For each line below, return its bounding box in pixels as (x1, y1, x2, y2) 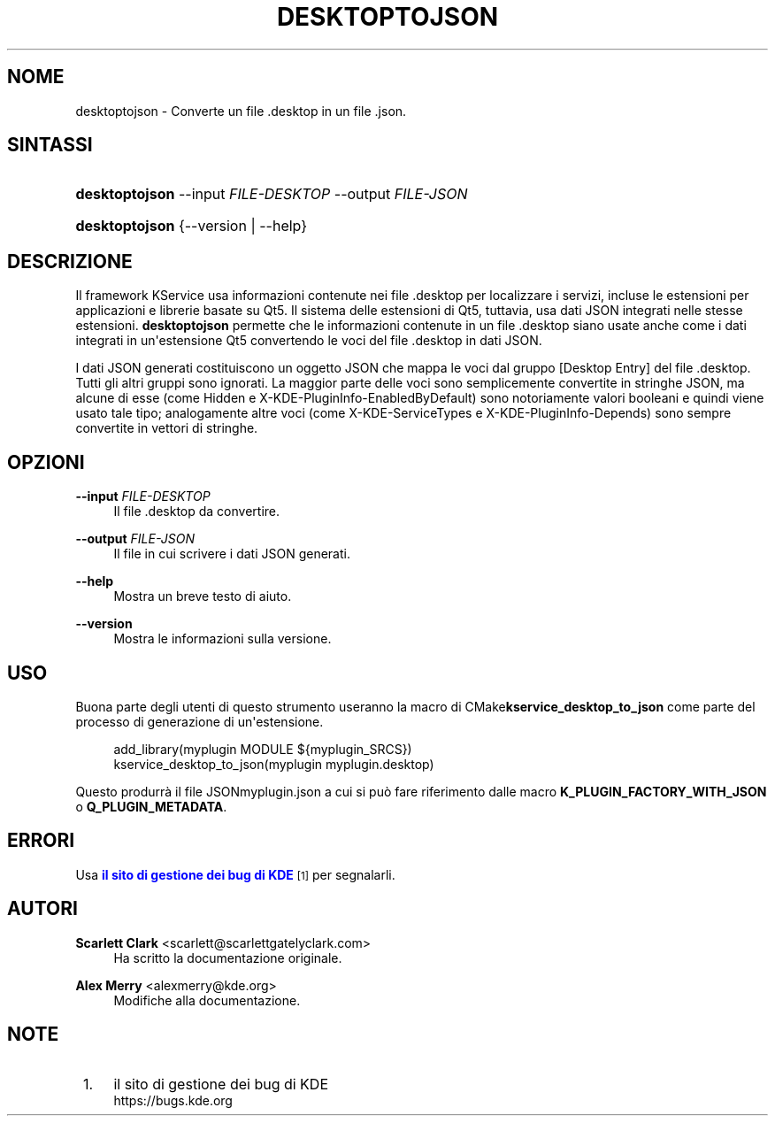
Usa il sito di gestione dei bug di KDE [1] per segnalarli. (75, 866, 395, 882)
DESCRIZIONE (7, 250, 133, 273)
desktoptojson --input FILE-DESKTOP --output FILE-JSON (75, 185, 468, 204)
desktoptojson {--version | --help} (75, 217, 308, 235)
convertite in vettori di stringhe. (75, 420, 258, 436)
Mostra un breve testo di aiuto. (113, 588, 292, 604)
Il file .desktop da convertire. (113, 504, 280, 519)
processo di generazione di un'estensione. (75, 713, 324, 729)
